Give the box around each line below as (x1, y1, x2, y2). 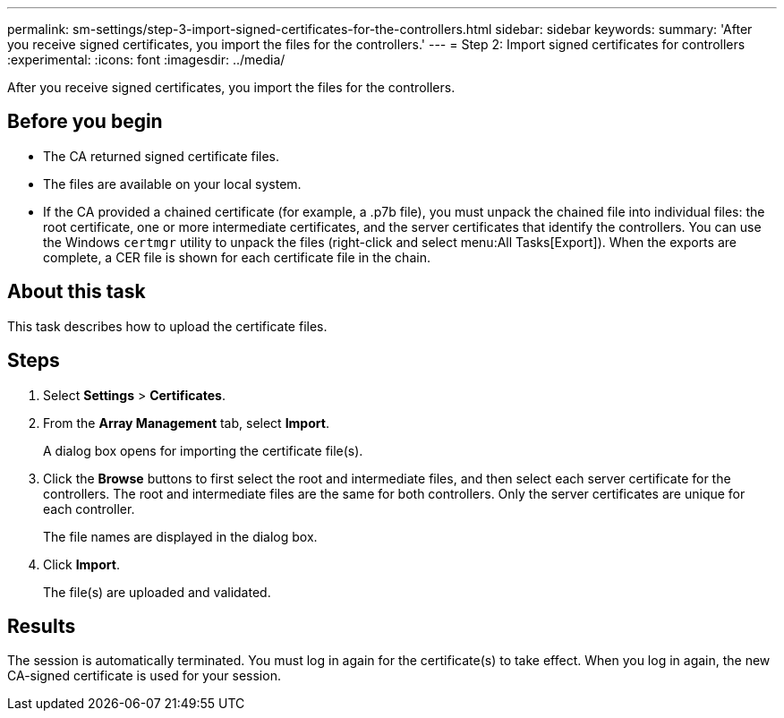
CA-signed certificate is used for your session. (7, 668, 281, 684)
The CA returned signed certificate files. (43, 148, 280, 164)
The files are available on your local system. (43, 175, 302, 192)
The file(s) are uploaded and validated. (43, 584, 271, 600)
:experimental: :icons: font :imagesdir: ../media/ (7, 52, 285, 67)
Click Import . (43, 556, 120, 572)
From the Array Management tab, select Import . (43, 415, 329, 431)
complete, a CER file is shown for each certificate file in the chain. (43, 249, 430, 265)
